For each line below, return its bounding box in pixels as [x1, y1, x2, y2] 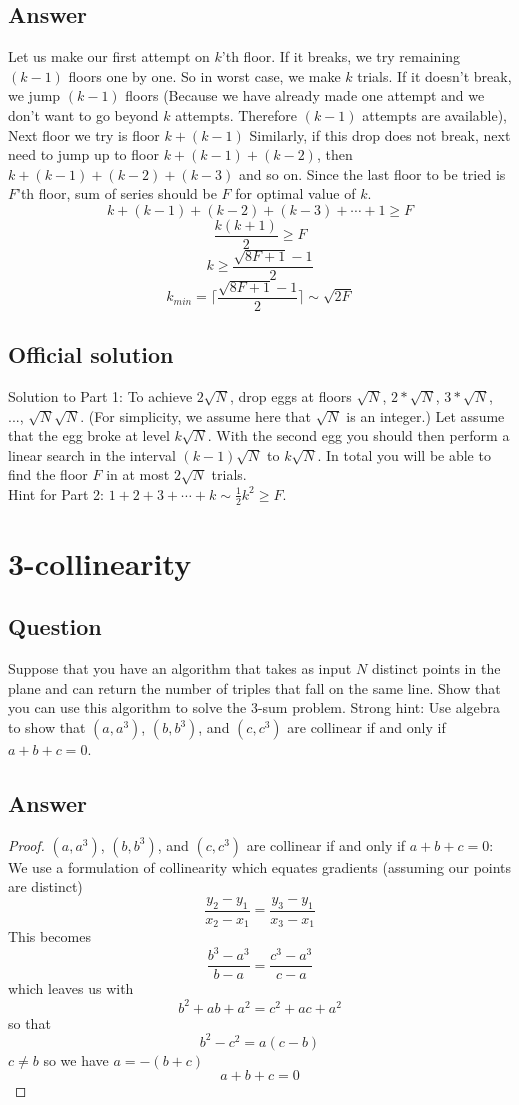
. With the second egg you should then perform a [207, 425, 510, 446]
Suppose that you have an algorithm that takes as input [8, 658, 352, 679]
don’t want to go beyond [8, 104, 159, 125]
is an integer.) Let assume [346, 405, 505, 426]
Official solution [8, 339, 174, 370]
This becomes [8, 926, 91, 947]
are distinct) [8, 876, 83, 897]
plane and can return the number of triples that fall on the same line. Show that [8, 677, 501, 698]
